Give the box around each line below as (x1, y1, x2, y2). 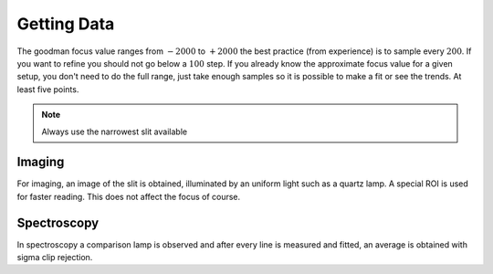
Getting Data (16, 14, 115, 34)
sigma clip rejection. (16, 252, 93, 263)
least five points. (16, 83, 79, 95)
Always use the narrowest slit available (41, 126, 187, 137)
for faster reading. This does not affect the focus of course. (16, 191, 241, 202)
